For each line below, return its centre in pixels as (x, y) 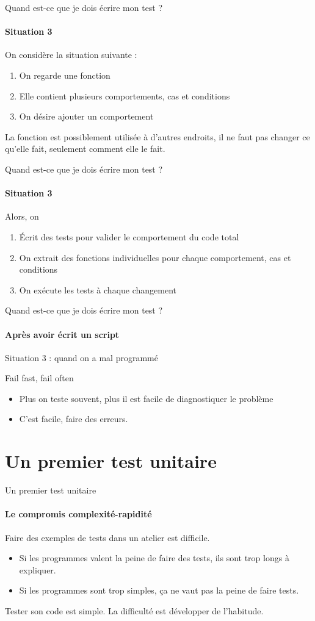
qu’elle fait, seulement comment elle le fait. (85, 149)
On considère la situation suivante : (71, 55)
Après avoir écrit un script (62, 334)
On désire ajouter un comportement (86, 116)
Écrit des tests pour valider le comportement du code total (129, 236)
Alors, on (22, 216)
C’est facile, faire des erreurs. (74, 419)
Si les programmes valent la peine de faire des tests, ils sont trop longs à (154, 558)
